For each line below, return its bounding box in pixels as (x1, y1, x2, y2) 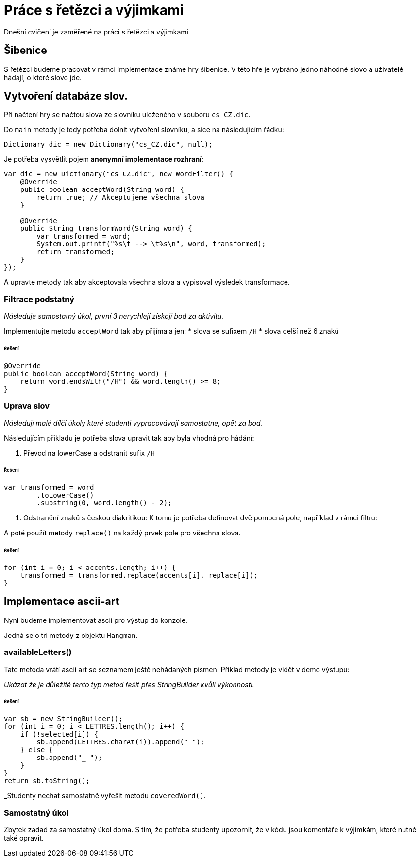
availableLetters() (4, 647, 72, 657)
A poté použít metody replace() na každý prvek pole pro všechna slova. (4, 529, 241, 537)
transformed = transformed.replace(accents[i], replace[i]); (20, 571, 258, 579)
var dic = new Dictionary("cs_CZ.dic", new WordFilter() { (4, 170, 234, 178)
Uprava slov (4, 401, 50, 411)
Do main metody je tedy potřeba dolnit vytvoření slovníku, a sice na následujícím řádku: (4, 125, 284, 134)
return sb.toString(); (4, 777, 90, 785)
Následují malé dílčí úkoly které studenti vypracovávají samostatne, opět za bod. (4, 418, 263, 427)
